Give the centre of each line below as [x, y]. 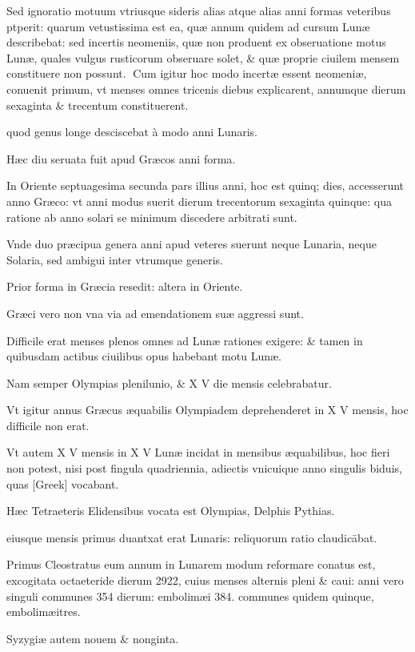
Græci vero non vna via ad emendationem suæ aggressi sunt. [155, 313]
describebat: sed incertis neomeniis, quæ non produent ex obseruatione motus [196, 42]
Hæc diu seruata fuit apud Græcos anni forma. [121, 158]
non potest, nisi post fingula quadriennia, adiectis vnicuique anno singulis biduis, [204, 468]
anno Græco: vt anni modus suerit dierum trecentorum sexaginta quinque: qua [200, 201]
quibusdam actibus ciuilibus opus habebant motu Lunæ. [144, 356]
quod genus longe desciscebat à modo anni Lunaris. [132, 132]
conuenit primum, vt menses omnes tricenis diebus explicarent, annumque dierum [206, 89]
